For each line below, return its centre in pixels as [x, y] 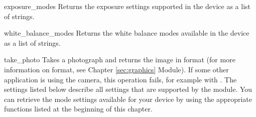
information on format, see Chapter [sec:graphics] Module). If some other [116, 69]
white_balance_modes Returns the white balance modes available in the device [127, 33]
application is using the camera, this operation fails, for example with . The [120, 79]
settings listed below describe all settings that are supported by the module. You [128, 89]
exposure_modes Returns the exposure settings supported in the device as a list [127, 6]
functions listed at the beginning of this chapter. [78, 109]
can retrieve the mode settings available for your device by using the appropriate [128, 99]
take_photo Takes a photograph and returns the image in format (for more [120, 60]
